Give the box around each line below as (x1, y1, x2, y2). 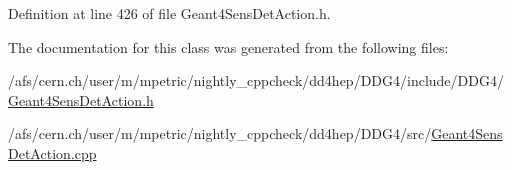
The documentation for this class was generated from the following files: (8, 36, 449, 57)
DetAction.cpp (8, 142, 97, 163)
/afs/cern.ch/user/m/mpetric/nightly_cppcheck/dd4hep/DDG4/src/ (8, 123, 432, 144)
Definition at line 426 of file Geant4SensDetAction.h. (8, 3, 331, 23)
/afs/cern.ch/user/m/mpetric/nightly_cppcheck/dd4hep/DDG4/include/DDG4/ (8, 70, 504, 91)
